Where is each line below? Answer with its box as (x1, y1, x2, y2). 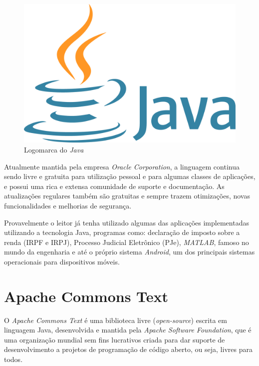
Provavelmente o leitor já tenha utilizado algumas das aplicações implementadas (4, 217, 249, 227)
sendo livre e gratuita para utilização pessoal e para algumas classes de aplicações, (4, 171, 256, 181)
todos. (4, 354, 23, 364)
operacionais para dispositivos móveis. (4, 256, 120, 266)
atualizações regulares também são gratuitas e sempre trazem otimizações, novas (4, 190, 250, 201)
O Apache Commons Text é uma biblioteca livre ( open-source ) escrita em (4, 314, 227, 325)
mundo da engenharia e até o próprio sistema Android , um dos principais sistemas (4, 246, 255, 257)
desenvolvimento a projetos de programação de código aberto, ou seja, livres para (4, 344, 253, 354)
